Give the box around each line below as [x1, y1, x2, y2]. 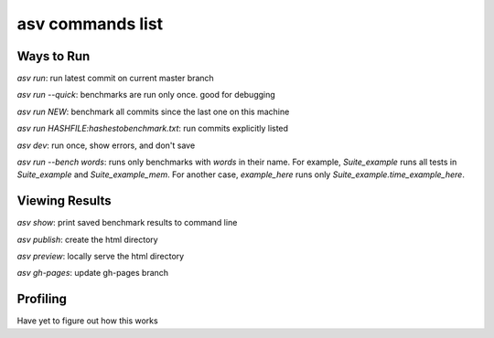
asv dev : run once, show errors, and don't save [16, 140, 196, 151]
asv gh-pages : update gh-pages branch [16, 268, 169, 279]
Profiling [16, 291, 68, 307]
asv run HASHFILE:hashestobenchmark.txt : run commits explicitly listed [16, 123, 288, 134]
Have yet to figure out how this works [16, 315, 159, 326]
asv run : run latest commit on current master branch [16, 73, 214, 84]
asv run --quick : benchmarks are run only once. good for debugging [16, 90, 276, 100]
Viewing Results [16, 193, 112, 209]
